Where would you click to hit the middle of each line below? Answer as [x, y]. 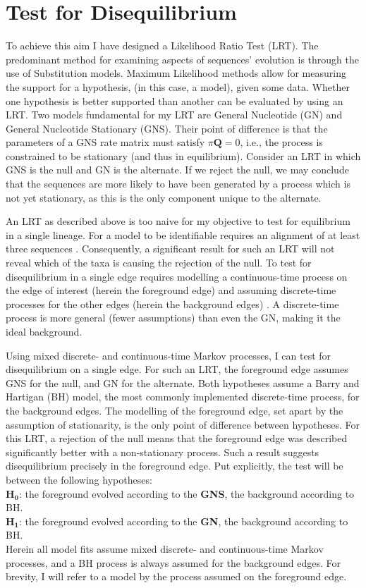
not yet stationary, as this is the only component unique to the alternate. [164, 197]
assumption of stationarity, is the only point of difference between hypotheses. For [183, 424]
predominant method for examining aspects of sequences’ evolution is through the [183, 59]
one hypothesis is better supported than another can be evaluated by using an [175, 100]
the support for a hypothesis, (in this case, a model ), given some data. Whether [178, 86]
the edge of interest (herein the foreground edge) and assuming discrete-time [171, 290]
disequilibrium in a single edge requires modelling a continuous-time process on [177, 276]
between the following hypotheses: [79, 479]
